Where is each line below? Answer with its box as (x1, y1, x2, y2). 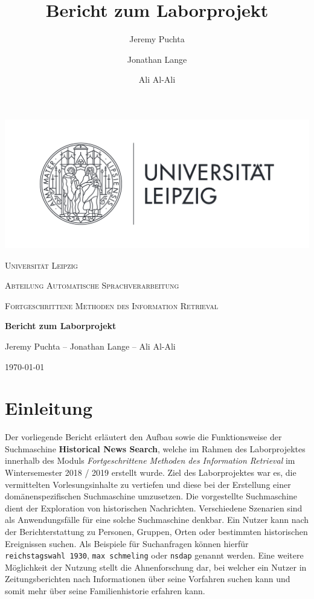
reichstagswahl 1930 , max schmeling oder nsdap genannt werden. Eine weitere (5, 549, 304, 562)
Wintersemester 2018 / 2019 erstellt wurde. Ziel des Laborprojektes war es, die (5, 466, 296, 479)
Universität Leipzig (5, 258, 78, 271)
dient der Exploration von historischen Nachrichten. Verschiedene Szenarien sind (5, 501, 303, 514)
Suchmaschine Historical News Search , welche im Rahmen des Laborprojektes (5, 442, 306, 455)
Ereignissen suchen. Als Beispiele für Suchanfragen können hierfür (5, 537, 249, 549)
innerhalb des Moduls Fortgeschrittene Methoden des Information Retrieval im (5, 454, 295, 467)
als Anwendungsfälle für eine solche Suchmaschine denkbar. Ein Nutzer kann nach (5, 513, 309, 526)
